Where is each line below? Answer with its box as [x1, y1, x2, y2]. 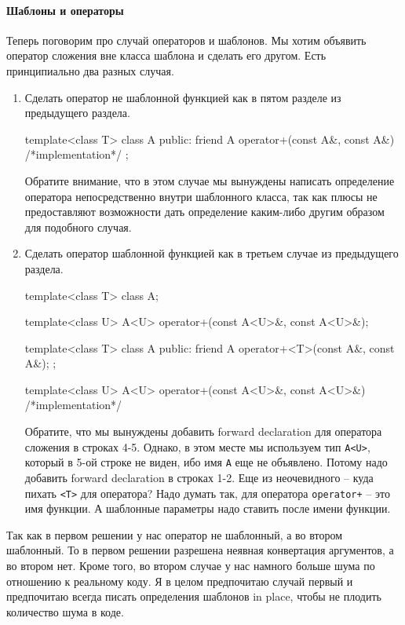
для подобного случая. [24, 218, 132, 235]
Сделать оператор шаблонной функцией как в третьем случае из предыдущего [24, 245, 399, 261]
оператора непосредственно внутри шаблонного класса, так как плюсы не [24, 188, 378, 204]
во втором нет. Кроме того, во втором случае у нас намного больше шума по [6, 557, 375, 574]
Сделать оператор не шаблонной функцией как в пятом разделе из [24, 89, 341, 105]
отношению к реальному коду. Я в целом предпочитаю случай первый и [6, 572, 353, 589]
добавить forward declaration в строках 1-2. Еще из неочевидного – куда [24, 469, 374, 485]
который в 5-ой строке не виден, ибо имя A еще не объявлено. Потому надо [24, 454, 388, 470]
